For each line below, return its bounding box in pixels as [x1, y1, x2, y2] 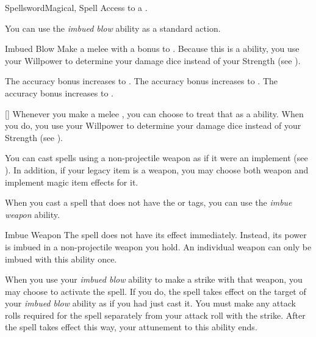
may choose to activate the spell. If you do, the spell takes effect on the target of [5, 284, 306, 297]
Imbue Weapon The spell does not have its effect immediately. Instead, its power [5, 228, 307, 241]
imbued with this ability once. [5, 252, 117, 265]
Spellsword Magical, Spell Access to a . [5, 1, 148, 13]
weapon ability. [5, 208, 60, 220]
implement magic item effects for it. [5, 175, 138, 188]
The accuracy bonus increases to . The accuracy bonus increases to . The [5, 74, 278, 87]
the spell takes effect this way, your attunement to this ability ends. [5, 321, 257, 333]
